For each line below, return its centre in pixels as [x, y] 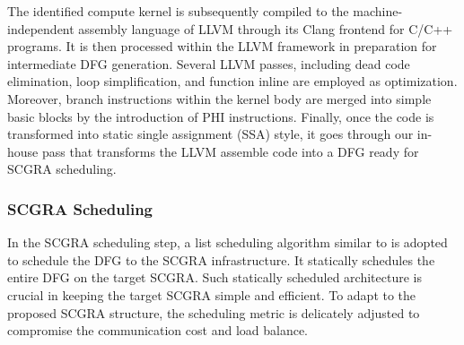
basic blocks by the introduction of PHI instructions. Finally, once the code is [221, 116]
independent [41, 28]
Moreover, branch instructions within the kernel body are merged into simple [219, 98]
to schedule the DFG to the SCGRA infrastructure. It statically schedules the [221, 259]
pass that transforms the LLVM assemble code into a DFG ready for [230, 151]
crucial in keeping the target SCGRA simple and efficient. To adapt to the [212, 294]
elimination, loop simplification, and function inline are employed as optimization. [232, 81]
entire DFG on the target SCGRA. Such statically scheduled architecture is [214, 277]
